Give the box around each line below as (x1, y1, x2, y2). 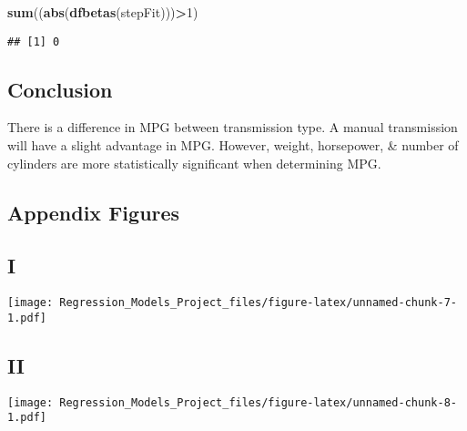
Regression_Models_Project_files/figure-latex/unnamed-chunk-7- (59, 296, 457, 310)
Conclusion (7, 75, 113, 103)
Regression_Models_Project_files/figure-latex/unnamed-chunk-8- (59, 395, 457, 409)
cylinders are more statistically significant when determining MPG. (7, 153, 381, 172)
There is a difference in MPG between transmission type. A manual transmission (7, 118, 458, 137)
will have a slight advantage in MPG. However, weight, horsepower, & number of (7, 136, 459, 155)
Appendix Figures (7, 198, 180, 226)
